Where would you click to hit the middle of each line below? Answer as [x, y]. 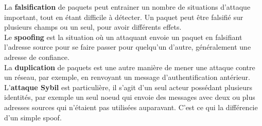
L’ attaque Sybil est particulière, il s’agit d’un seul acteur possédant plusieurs [128, 87]
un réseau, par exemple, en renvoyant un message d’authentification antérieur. [127, 77]
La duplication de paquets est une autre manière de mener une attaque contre [130, 67]
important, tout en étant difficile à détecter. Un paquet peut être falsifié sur [124, 17]
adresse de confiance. [37, 57]
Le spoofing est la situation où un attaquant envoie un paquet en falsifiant [123, 37]
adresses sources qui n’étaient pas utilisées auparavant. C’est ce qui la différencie [131, 107]
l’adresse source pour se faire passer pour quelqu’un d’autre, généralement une [128, 47]
